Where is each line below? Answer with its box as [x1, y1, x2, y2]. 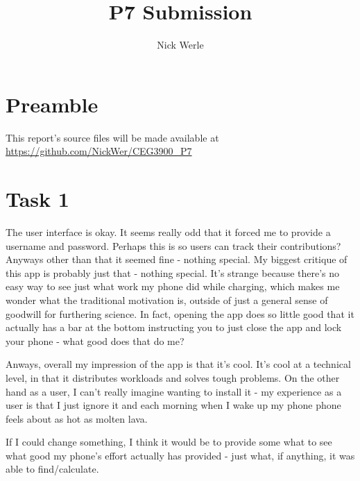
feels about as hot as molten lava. [6, 411, 148, 425]
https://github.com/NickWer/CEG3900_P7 [6, 144, 192, 158]
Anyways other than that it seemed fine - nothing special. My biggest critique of [6, 252, 348, 267]
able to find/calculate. [6, 462, 99, 476]
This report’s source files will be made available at [6, 130, 219, 144]
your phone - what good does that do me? [6, 333, 185, 348]
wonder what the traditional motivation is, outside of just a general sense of [6, 292, 328, 307]
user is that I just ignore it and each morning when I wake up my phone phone [6, 398, 341, 412]
